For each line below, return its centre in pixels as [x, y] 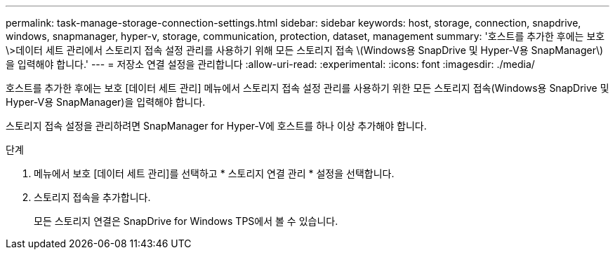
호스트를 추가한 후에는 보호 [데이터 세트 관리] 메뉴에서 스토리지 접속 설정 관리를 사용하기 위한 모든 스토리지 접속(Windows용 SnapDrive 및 [307, 88]
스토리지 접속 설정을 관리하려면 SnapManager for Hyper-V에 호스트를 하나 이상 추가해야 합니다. [216, 126]
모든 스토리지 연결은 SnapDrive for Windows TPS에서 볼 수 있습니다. [186, 221]
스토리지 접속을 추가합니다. [92, 197]
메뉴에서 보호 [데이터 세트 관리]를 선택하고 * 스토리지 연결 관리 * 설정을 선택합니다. [214, 173]
